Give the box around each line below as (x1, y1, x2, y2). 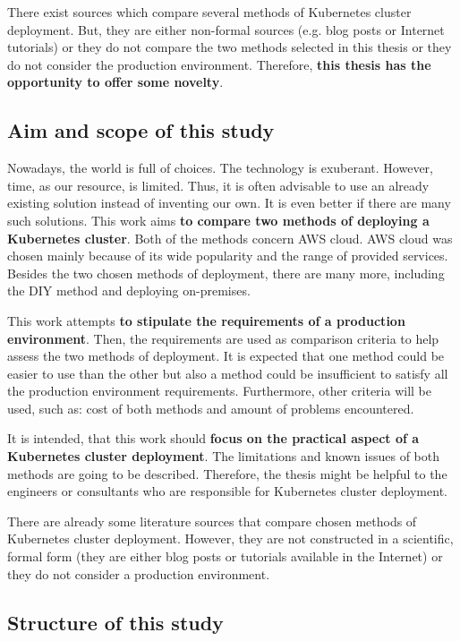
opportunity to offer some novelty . (7, 73, 224, 91)
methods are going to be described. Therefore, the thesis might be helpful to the (7, 464, 447, 483)
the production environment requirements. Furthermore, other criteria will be (7, 381, 431, 400)
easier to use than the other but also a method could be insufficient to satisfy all (7, 363, 448, 382)
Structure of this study (7, 608, 224, 636)
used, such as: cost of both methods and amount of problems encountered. (7, 398, 414, 417)
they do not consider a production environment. (7, 564, 270, 583)
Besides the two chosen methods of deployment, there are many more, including (7, 263, 445, 282)
